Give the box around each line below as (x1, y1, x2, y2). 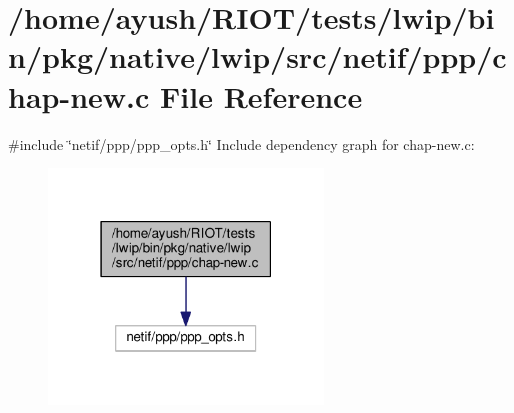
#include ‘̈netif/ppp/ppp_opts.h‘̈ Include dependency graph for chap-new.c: (8, 133, 475, 154)
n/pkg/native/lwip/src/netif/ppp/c (8, 36, 507, 77)
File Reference (160, 75, 363, 116)
